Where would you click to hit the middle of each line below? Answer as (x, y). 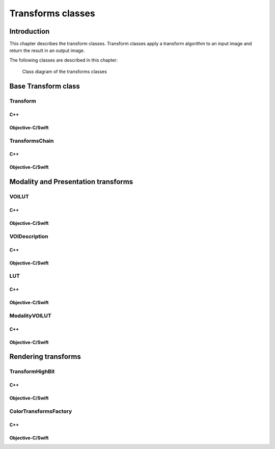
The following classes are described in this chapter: (64, 60)
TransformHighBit (32, 372)
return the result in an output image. (47, 50)
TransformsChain (32, 141)
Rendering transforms (45, 357)
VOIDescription (29, 236)
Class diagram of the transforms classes (64, 72)
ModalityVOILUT (31, 315)
